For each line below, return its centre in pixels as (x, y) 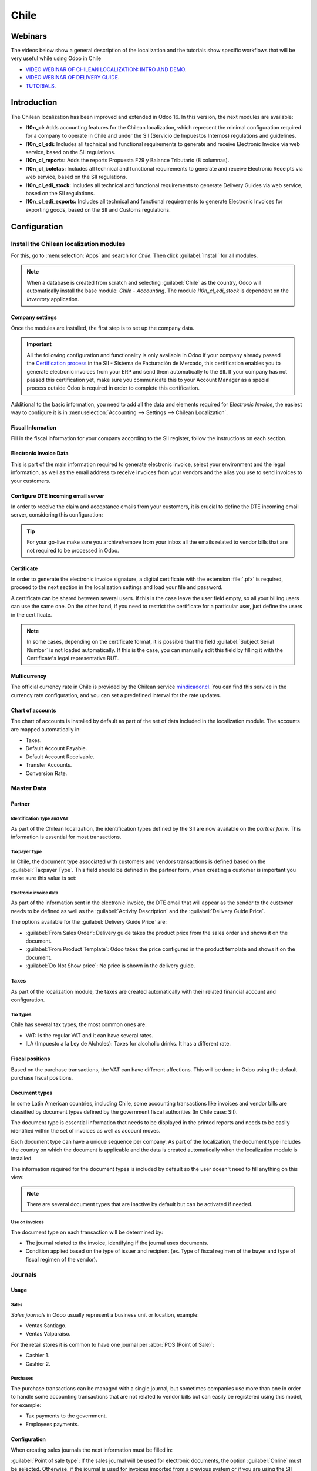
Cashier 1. (38, 1356)
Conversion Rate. (46, 773)
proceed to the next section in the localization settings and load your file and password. (117, 587)
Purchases (22, 1379)
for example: (26, 1405)
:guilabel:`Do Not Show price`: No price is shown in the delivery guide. (110, 966)
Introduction (34, 103)
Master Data (29, 788)
